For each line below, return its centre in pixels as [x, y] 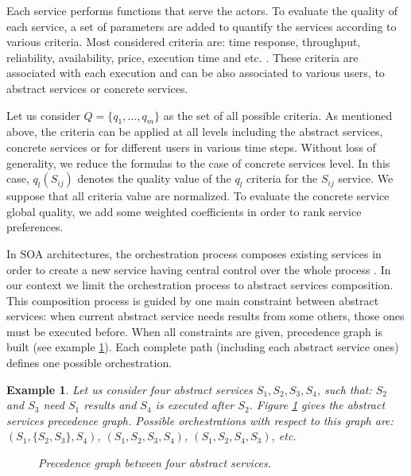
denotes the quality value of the [154, 178]
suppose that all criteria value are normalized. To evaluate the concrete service [198, 196]
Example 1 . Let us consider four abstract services [130, 389]
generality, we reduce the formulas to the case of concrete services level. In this [198, 163]
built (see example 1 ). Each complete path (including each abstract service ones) [203, 347]
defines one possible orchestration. [89, 363]
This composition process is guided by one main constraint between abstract [193, 300]
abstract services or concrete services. [97, 88]
